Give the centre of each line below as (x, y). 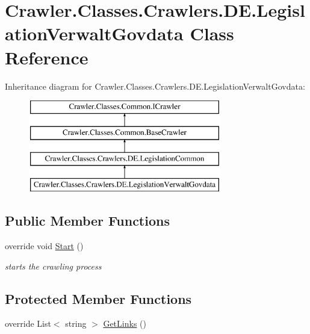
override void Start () (44, 246)
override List (28, 323)
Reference (47, 57)
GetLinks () (125, 323)
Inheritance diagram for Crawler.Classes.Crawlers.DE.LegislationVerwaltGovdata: (155, 86)
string (76, 323)
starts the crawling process (53, 266)
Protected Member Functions (98, 298)
